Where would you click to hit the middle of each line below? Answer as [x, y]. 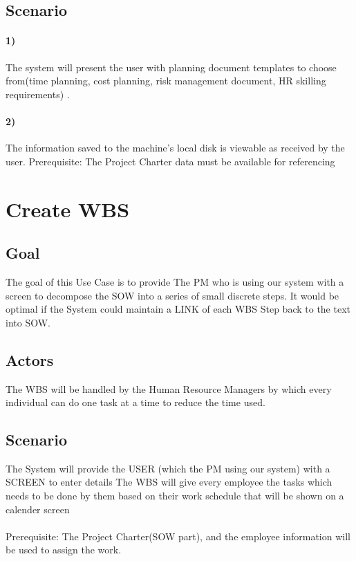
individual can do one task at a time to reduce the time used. [135, 402]
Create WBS [68, 209]
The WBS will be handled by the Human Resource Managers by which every [169, 388]
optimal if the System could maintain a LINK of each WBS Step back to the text [178, 309]
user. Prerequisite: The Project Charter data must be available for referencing [170, 161]
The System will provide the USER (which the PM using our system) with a [168, 468]
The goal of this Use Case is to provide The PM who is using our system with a [175, 281]
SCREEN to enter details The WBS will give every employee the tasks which [169, 482]
